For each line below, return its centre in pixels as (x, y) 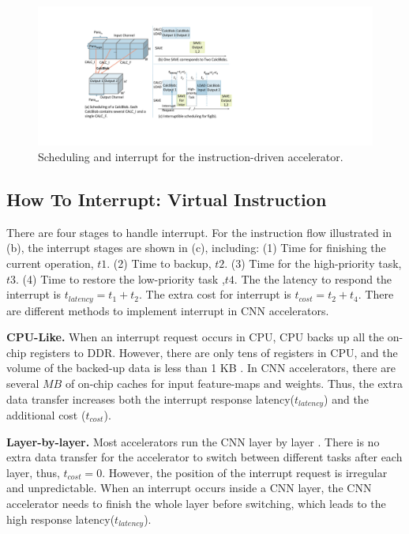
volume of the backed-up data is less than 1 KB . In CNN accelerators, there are (201, 368)
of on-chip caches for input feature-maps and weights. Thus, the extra (234, 383)
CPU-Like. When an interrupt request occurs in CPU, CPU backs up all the (195, 337)
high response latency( (61, 519)
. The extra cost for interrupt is (215, 294)
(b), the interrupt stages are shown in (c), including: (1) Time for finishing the (196, 248)
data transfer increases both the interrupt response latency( (151, 399)
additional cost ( (46, 415)
